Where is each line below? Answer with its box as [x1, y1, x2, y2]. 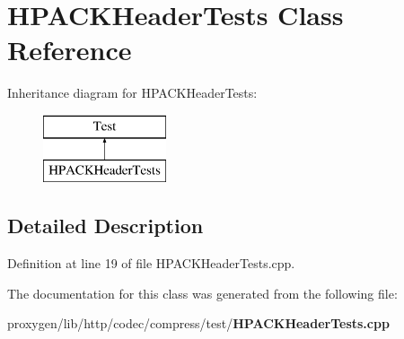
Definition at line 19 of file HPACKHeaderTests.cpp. [7, 254, 295, 273]
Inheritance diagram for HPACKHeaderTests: [7, 83, 258, 102]
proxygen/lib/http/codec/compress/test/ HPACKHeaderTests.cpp [7, 314, 390, 333]
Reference [7, 31, 132, 68]
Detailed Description [7, 212, 204, 239]
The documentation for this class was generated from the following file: [7, 283, 398, 302]
